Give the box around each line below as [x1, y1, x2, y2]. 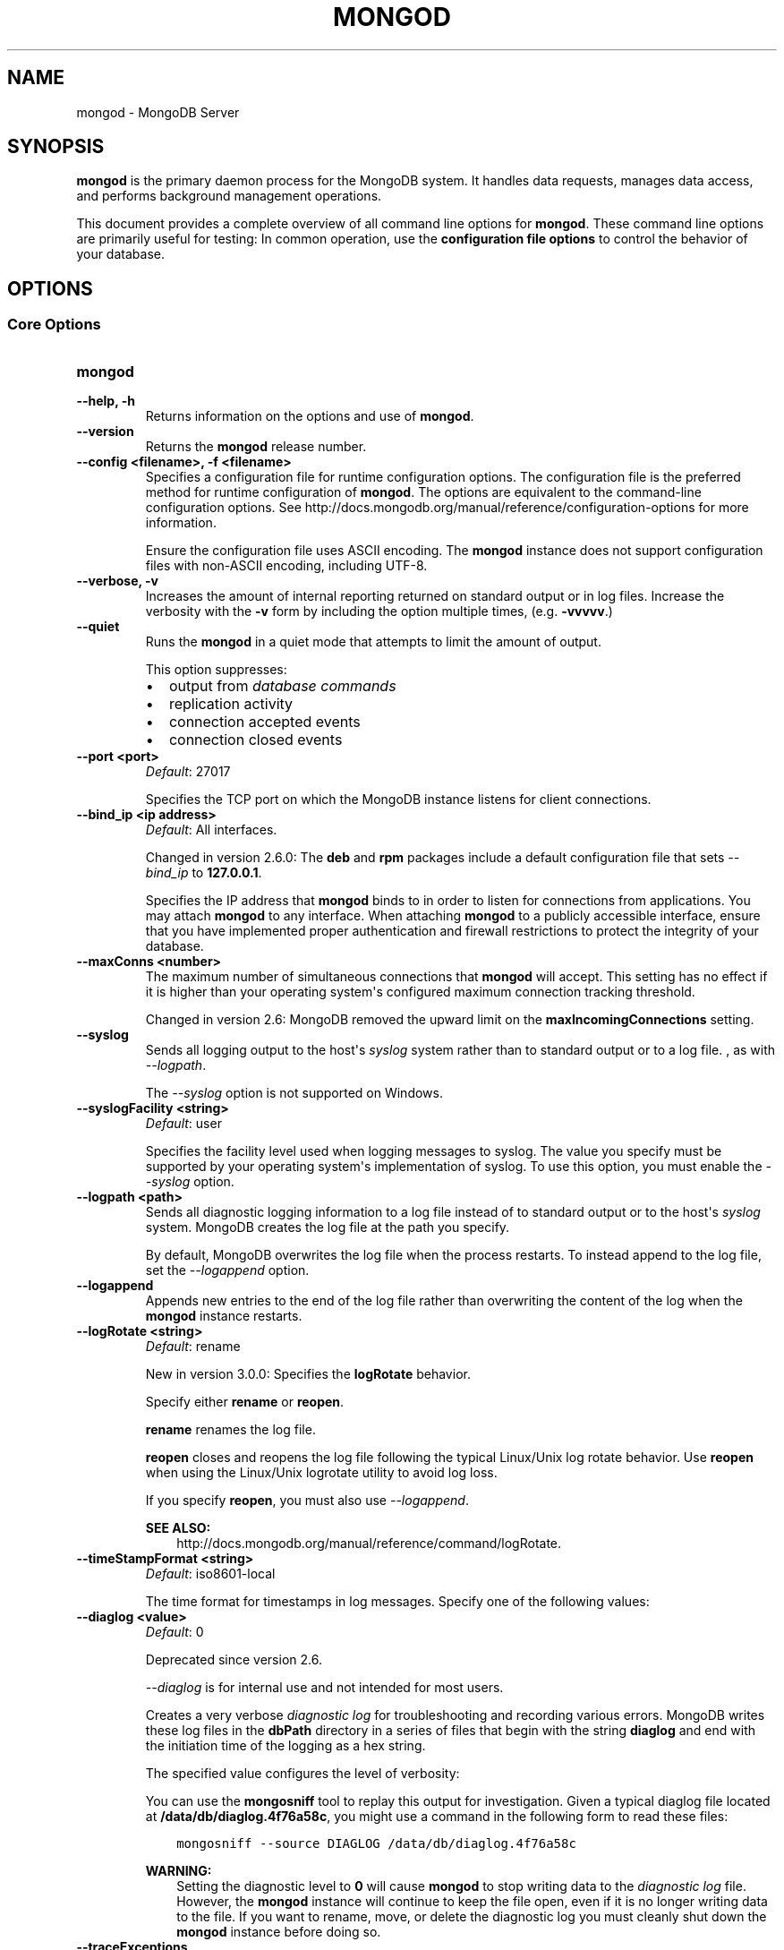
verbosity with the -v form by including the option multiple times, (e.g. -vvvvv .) [145, 603, 613, 619]
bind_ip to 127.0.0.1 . [145, 864, 262, 880]
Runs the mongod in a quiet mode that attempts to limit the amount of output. [145, 633, 601, 649]
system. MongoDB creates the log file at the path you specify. [145, 1219, 510, 1235]
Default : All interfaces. [145, 821, 277, 837]
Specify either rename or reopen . [145, 1393, 345, 1409]
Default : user [145, 1115, 222, 1131]
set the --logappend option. [145, 1262, 310, 1278]
